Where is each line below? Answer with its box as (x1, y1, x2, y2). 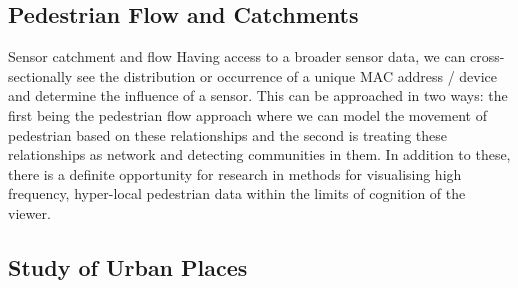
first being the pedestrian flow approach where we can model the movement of (8, 104, 487, 125)
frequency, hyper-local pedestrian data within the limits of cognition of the (8, 183, 466, 204)
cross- (470, 46, 505, 67)
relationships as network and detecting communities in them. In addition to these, (8, 144, 511, 165)
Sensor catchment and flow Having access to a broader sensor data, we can (8, 46, 466, 67)
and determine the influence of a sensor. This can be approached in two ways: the (8, 85, 508, 106)
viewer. (8, 202, 51, 223)
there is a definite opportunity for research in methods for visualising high (8, 163, 462, 184)
